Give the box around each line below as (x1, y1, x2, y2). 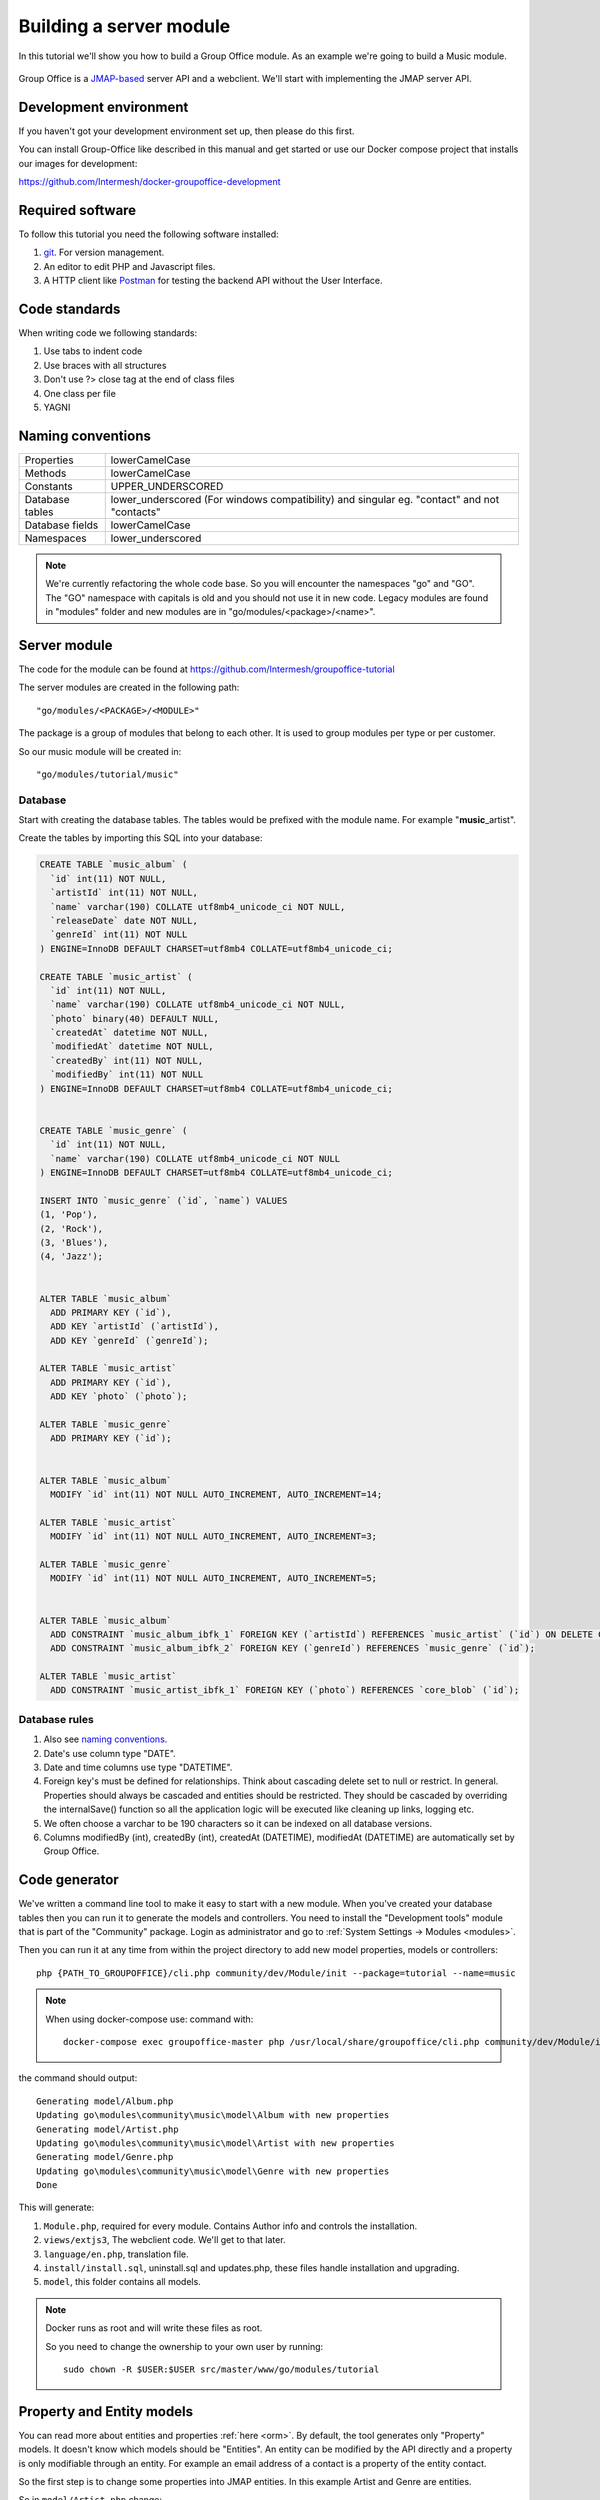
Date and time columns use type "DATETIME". (43, 1761, 233, 1773)
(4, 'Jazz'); (39, 1251, 104, 1262)
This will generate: (18, 2201, 95, 2214)
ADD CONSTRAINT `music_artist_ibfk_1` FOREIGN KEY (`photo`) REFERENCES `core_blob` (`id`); (50, 1685, 520, 1696)
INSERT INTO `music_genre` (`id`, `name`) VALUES (39, 1195, 288, 1206)
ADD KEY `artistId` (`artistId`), (50, 1321, 220, 1332)
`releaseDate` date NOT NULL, (50, 915, 199, 926)
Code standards (18, 300, 121, 317)
